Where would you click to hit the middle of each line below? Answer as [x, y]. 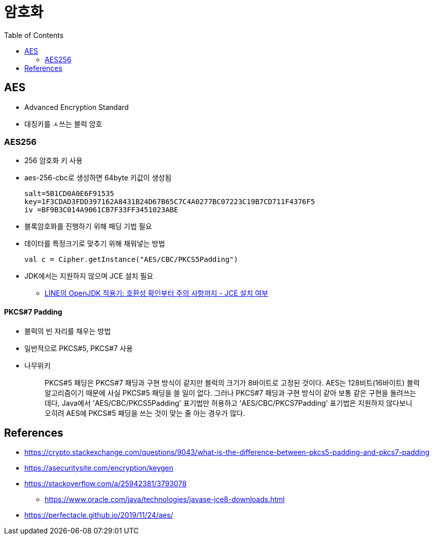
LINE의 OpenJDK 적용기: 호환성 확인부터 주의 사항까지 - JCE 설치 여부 [156, 293]
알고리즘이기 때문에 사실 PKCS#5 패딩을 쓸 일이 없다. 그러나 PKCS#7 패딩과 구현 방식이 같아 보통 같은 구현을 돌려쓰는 [230, 393]
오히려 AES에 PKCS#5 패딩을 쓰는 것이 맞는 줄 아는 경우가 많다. [145, 413]
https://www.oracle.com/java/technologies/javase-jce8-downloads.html [165, 499]
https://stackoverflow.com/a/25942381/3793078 [105, 484]
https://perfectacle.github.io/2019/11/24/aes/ [99, 515]
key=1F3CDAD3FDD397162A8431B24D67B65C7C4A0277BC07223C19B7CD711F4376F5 [170, 202]
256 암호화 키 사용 [53, 161]
